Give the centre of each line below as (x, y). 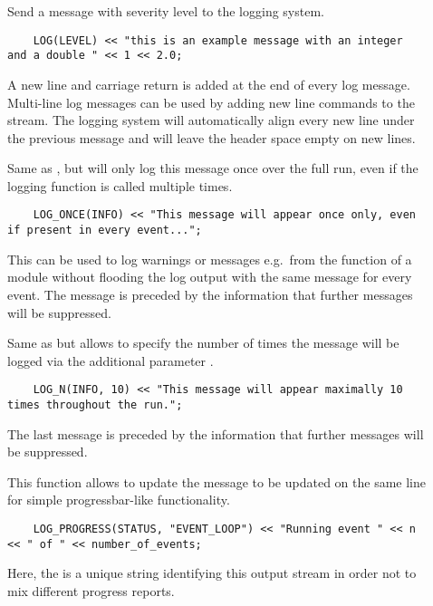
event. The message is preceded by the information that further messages (210, 294)
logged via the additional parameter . (111, 360)
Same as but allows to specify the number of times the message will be (203, 343)
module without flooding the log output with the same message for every (210, 277)
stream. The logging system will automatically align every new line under (211, 120)
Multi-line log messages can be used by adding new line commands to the (211, 102)
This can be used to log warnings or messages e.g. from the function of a (210, 259)
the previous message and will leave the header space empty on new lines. (212, 137)
